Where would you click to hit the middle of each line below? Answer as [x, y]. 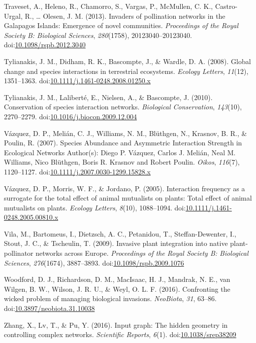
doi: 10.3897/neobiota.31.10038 [49, 308]
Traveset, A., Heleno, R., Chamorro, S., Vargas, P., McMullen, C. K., [109, 6]
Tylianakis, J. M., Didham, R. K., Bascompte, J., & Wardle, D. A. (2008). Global [128, 61]
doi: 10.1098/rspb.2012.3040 [45, 45]
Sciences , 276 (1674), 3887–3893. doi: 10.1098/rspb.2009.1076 [94, 262]
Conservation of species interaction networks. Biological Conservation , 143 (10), [123, 107]
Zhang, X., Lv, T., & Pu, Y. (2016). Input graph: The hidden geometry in [116, 325]
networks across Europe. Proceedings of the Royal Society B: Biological [142, 253]
